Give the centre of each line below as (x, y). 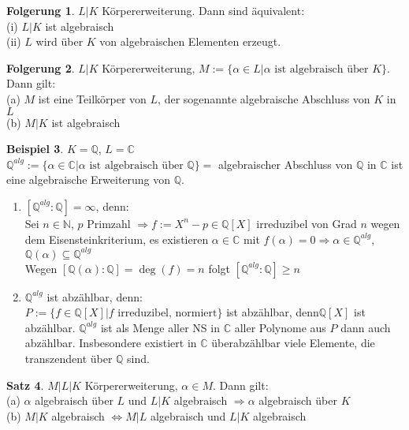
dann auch (366, 327)
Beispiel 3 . (35, 149)
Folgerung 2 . (41, 67)
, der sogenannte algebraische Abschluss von (264, 98)
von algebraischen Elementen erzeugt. (190, 41)
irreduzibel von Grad (307, 223)
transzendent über (69, 358)
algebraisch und (188, 415)
